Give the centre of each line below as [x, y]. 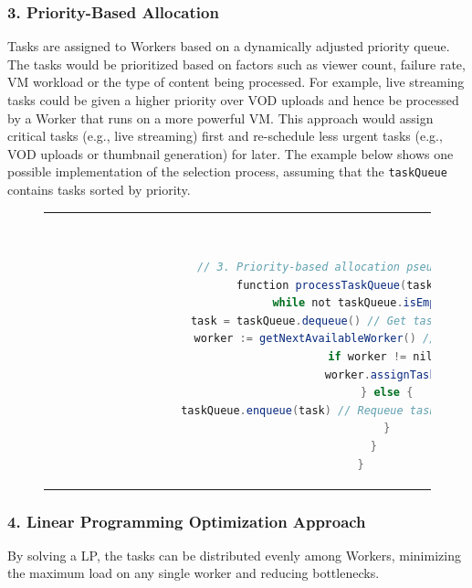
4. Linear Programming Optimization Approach [187, 521]
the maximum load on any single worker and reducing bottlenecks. [194, 573]
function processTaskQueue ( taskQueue [351, 285]
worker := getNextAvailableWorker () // [315, 339]
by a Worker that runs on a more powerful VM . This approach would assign [220, 118]
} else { [387, 393]
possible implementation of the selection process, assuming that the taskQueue [227, 171]
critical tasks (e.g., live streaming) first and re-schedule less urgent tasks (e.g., [225, 136]
